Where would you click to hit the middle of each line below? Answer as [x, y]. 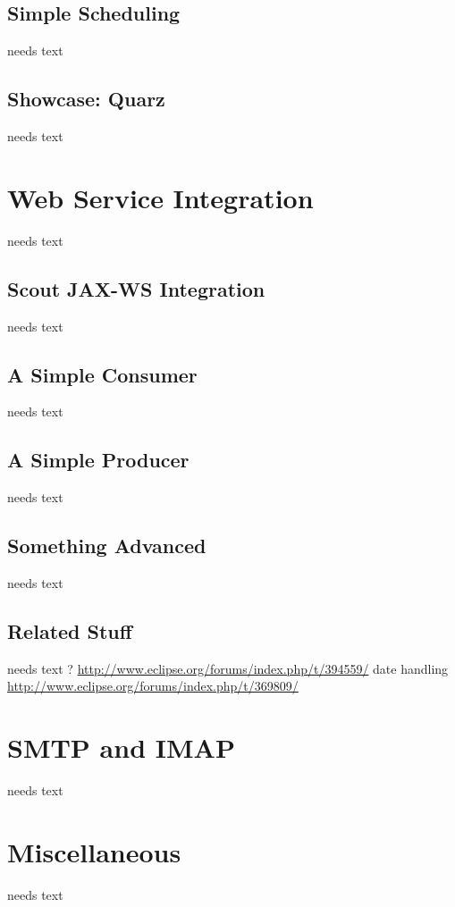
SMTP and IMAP [121, 747]
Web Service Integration [160, 197]
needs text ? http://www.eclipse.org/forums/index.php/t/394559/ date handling [228, 668]
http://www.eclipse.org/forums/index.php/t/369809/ [153, 686]
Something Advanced [107, 546]
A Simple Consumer [102, 374]
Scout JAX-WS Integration [136, 288]
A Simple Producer [98, 460]
